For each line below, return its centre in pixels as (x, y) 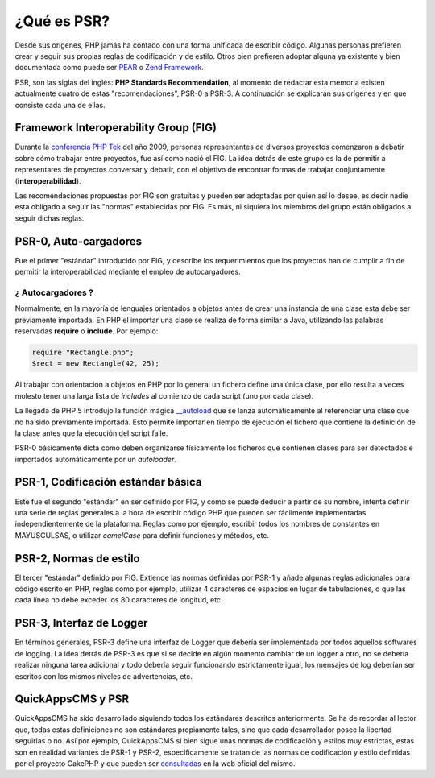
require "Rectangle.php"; (83, 352)
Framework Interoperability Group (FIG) (116, 128)
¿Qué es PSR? (62, 21)
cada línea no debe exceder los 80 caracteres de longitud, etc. (119, 600)
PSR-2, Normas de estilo (77, 559)
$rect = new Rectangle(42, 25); (96, 364)
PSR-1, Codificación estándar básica (108, 482)
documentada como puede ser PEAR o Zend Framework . (110, 68)
